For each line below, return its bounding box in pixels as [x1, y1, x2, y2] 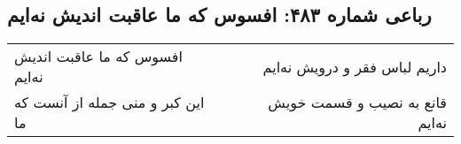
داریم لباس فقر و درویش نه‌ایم [262, 56, 447, 77]
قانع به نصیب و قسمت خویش [268, 92, 447, 113]
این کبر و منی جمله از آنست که [14, 92, 205, 113]
